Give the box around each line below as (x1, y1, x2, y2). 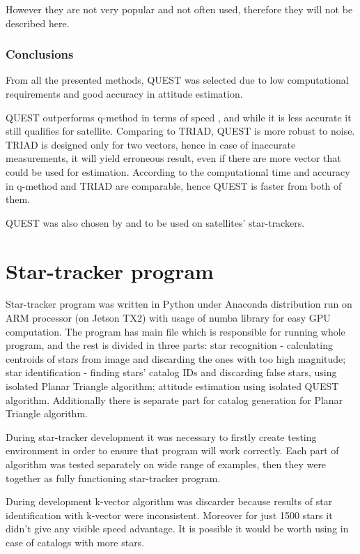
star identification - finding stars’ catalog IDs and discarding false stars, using (6, 365, 337, 380)
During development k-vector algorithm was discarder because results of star (6, 494, 333, 509)
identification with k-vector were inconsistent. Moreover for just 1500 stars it (6, 507, 333, 522)
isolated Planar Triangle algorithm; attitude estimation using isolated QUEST (6, 379, 339, 394)
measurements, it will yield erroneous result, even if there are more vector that (6, 151, 341, 165)
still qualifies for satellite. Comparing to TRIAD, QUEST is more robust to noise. (6, 123, 355, 138)
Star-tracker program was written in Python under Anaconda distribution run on (6, 297, 352, 311)
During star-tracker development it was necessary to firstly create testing (6, 429, 317, 444)
